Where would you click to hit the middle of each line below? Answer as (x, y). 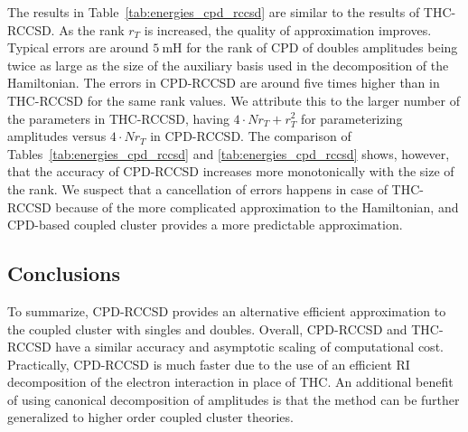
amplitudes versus (57, 136)
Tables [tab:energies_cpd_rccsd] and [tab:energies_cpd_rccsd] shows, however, (229, 153)
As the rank (92, 29)
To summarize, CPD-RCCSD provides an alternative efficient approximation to (227, 310)
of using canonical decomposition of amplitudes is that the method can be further (234, 399)
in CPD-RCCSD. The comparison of (251, 136)
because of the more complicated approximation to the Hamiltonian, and (257, 207)
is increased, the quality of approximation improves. (288, 29)
